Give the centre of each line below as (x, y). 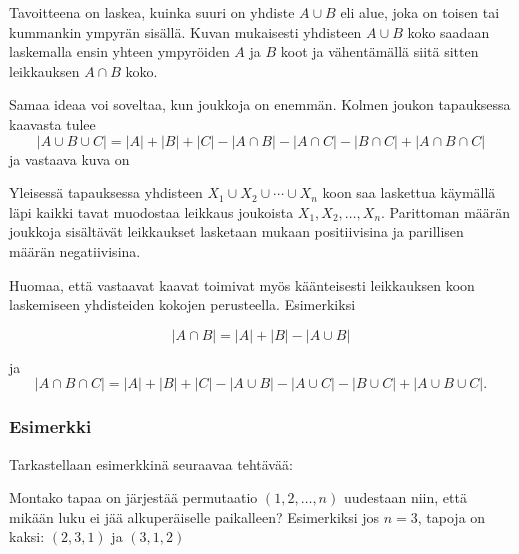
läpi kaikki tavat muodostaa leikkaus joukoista (151, 211)
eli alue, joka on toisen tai (420, 12)
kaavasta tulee (52, 123)
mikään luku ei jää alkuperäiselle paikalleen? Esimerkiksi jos (194, 516)
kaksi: (27, 536)
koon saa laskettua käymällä (409, 192)
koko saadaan (448, 31)
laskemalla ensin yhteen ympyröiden (119, 51)
